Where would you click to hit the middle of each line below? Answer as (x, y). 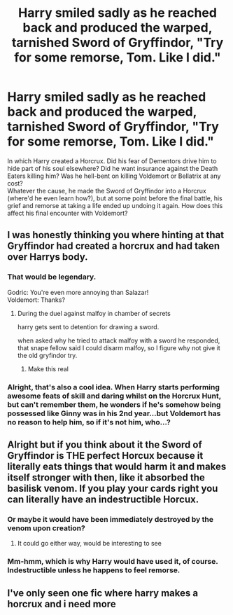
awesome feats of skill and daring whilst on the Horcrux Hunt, (114, 396)
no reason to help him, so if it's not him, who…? (89, 422)
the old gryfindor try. (47, 355)
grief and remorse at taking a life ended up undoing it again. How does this (115, 205)
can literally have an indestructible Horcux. (103, 499)
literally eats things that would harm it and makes (117, 466)
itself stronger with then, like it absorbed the (106, 477)
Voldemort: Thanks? (36, 300)
